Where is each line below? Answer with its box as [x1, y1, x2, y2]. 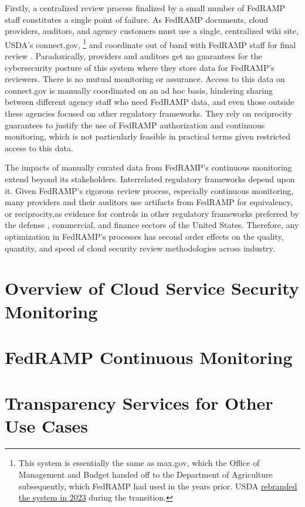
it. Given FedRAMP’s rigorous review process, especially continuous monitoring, [5, 184, 294, 196]
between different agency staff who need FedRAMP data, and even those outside [5, 96, 294, 108]
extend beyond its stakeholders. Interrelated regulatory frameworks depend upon [5, 172, 295, 185]
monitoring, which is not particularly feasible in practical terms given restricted [5, 130, 291, 142]
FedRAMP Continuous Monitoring [5, 345, 293, 369]
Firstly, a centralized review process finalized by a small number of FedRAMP [5, 2, 286, 13]
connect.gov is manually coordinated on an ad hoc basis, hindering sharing [5, 84, 273, 96]
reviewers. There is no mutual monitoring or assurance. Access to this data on [5, 73, 285, 85]
